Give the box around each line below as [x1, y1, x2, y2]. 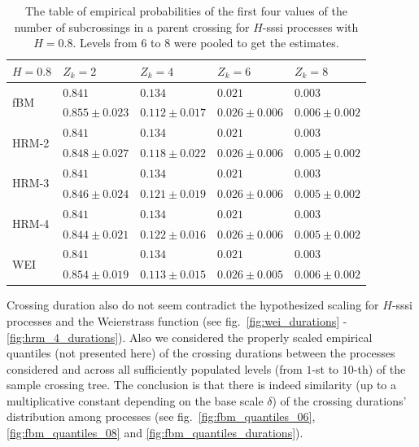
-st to [312, 360, 339, 377]
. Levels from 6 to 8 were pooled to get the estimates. [72, 34, 339, 51]
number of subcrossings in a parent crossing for [14, 18, 250, 35]
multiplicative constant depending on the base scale [7, 392, 264, 409]
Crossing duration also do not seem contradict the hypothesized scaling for [7, 296, 379, 313]
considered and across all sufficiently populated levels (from [7, 360, 303, 377]
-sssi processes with [262, 18, 359, 35]
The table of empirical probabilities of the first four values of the [25, 2, 347, 19]
